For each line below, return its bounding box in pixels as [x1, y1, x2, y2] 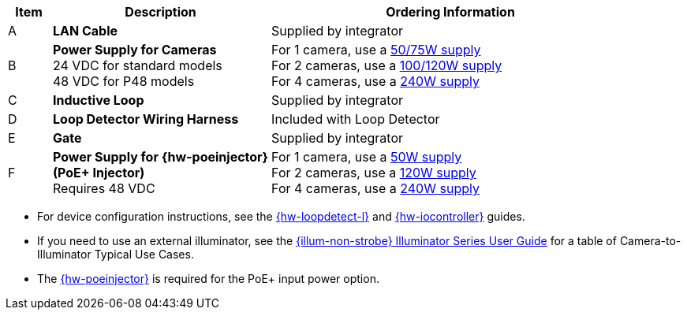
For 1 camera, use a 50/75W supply [271, 42, 481, 58]
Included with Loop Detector [271, 111, 440, 127]
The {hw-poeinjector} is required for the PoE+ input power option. [37, 272, 379, 285]
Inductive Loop [53, 92, 144, 108]
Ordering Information [386, 4, 515, 20]
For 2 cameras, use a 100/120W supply [271, 58, 502, 73]
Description [125, 4, 196, 20]
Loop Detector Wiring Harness [53, 111, 239, 127]
